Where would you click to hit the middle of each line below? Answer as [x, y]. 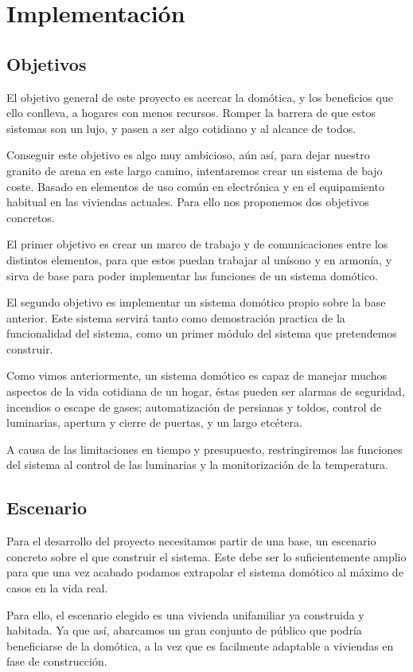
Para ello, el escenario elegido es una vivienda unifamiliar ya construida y [185, 614]
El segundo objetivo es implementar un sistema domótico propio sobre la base [196, 302]
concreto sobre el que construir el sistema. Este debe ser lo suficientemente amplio [206, 556]
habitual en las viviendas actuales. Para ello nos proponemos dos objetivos [188, 202]
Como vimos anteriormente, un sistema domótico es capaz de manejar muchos [197, 375]
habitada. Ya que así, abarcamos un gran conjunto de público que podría [184, 630]
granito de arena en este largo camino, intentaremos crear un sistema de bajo [195, 170]
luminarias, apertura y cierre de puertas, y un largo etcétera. [154, 422]
